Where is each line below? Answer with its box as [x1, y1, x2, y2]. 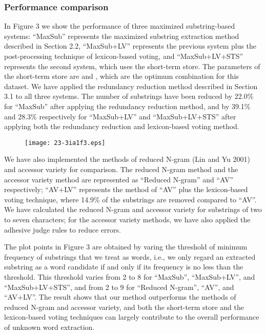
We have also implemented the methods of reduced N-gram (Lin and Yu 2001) [4, 154, 250, 164]
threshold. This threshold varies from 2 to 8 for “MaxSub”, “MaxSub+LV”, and [4, 271, 255, 282]
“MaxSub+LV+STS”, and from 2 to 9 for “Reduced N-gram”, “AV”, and [4, 281, 234, 292]
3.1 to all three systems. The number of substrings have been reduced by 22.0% [4, 91, 254, 101]
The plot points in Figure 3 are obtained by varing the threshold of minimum [4, 241, 248, 252]
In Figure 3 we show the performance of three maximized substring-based [4, 20, 235, 31]
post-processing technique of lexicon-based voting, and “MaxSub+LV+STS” [4, 51, 243, 61]
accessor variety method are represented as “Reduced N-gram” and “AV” [4, 174, 234, 184]
